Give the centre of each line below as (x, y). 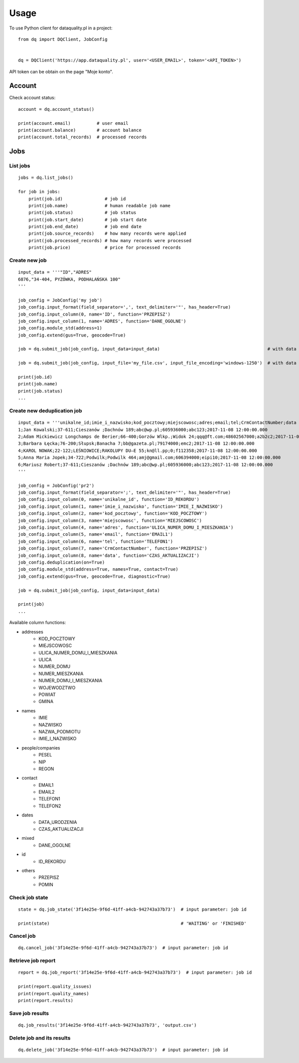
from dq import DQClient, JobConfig (63, 39)
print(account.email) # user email (74, 123)
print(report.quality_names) (54, 993)
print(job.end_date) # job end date (85, 227)
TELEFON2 (50, 806)
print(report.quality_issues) (55, 987)
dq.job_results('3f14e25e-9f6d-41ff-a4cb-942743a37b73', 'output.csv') (107, 1025)
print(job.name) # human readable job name (99, 205)
